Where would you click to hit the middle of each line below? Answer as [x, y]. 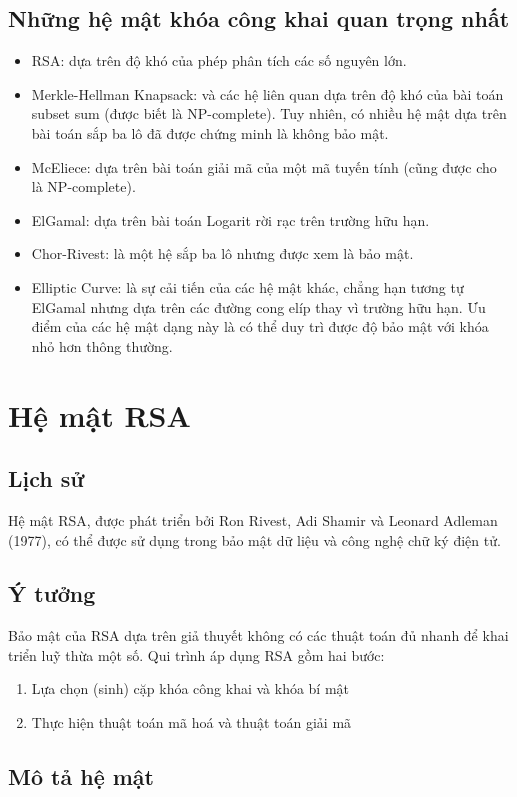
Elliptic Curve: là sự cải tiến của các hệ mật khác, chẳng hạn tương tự [247, 286]
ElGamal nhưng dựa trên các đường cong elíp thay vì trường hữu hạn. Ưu [258, 306]
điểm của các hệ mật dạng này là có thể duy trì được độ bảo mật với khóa [260, 326]
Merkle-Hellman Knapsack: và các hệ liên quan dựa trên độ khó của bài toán [267, 93]
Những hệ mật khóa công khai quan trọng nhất [259, 18]
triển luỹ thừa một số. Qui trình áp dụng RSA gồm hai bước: [196, 654]
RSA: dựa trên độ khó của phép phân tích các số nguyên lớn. [219, 60]
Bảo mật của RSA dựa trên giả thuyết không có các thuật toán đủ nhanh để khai [258, 635]
